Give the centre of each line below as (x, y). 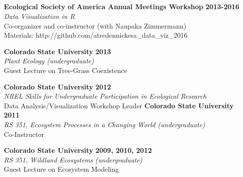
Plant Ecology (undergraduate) (49, 61)
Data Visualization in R (40, 16)
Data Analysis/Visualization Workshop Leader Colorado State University (119, 105)
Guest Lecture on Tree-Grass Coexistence (65, 70)
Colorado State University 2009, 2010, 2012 (78, 150)
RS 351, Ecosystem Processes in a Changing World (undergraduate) (105, 124)
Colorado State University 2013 (57, 51)
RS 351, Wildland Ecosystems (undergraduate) (73, 159)
